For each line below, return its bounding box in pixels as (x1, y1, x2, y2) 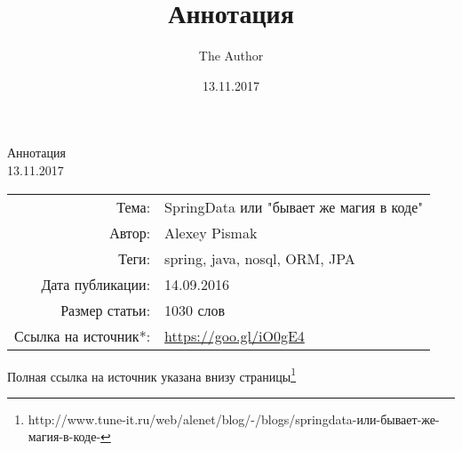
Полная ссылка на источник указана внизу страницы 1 (7, 364, 296, 385)
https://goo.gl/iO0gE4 (164, 325, 305, 346)
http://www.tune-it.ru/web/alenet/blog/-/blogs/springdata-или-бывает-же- (28, 409, 440, 428)
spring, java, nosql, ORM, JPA (164, 247, 355, 269)
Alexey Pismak (164, 221, 258, 243)
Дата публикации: (41, 273, 151, 294)
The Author (198, 46, 264, 65)
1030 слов (164, 299, 226, 320)
